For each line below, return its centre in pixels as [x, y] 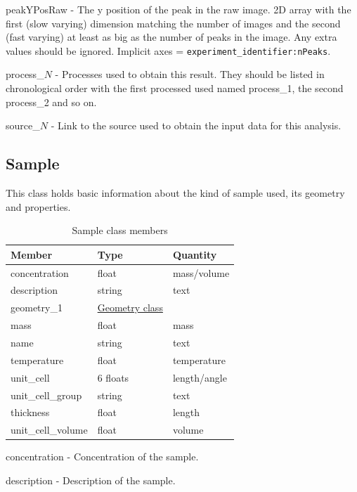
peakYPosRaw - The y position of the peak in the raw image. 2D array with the [178, 9]
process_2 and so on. [51, 102]
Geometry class [130, 307]
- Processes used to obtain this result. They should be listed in [190, 74]
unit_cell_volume [49, 430]
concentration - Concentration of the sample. [102, 457]
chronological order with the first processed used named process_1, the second [175, 88]
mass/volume [201, 272]
